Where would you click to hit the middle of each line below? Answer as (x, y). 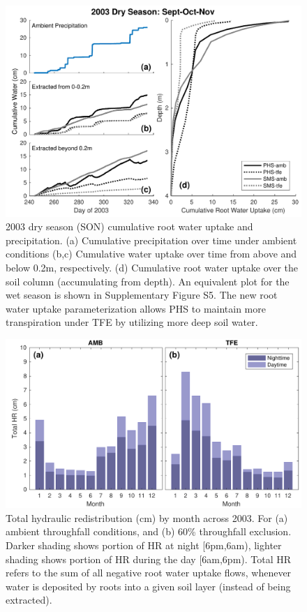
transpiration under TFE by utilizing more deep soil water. (132, 322)
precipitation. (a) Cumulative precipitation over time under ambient (151, 240)
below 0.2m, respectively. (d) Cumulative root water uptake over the (152, 268)
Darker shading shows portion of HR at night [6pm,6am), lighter (144, 545)
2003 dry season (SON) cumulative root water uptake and (129, 226)
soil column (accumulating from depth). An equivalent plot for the (148, 281)
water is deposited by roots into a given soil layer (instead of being (148, 586)
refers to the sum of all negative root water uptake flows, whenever (149, 573)
